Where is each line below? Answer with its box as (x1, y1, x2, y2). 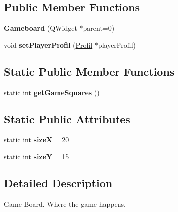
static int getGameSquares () (4, 87, 100, 97)
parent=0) (83, 23, 115, 33)
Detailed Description (4, 175, 113, 190)
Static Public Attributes (4, 111, 130, 126)
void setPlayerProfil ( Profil (4, 39, 93, 50)
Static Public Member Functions (4, 63, 175, 79)
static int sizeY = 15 (4, 151, 69, 161)
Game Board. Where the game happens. (4, 198, 126, 209)
